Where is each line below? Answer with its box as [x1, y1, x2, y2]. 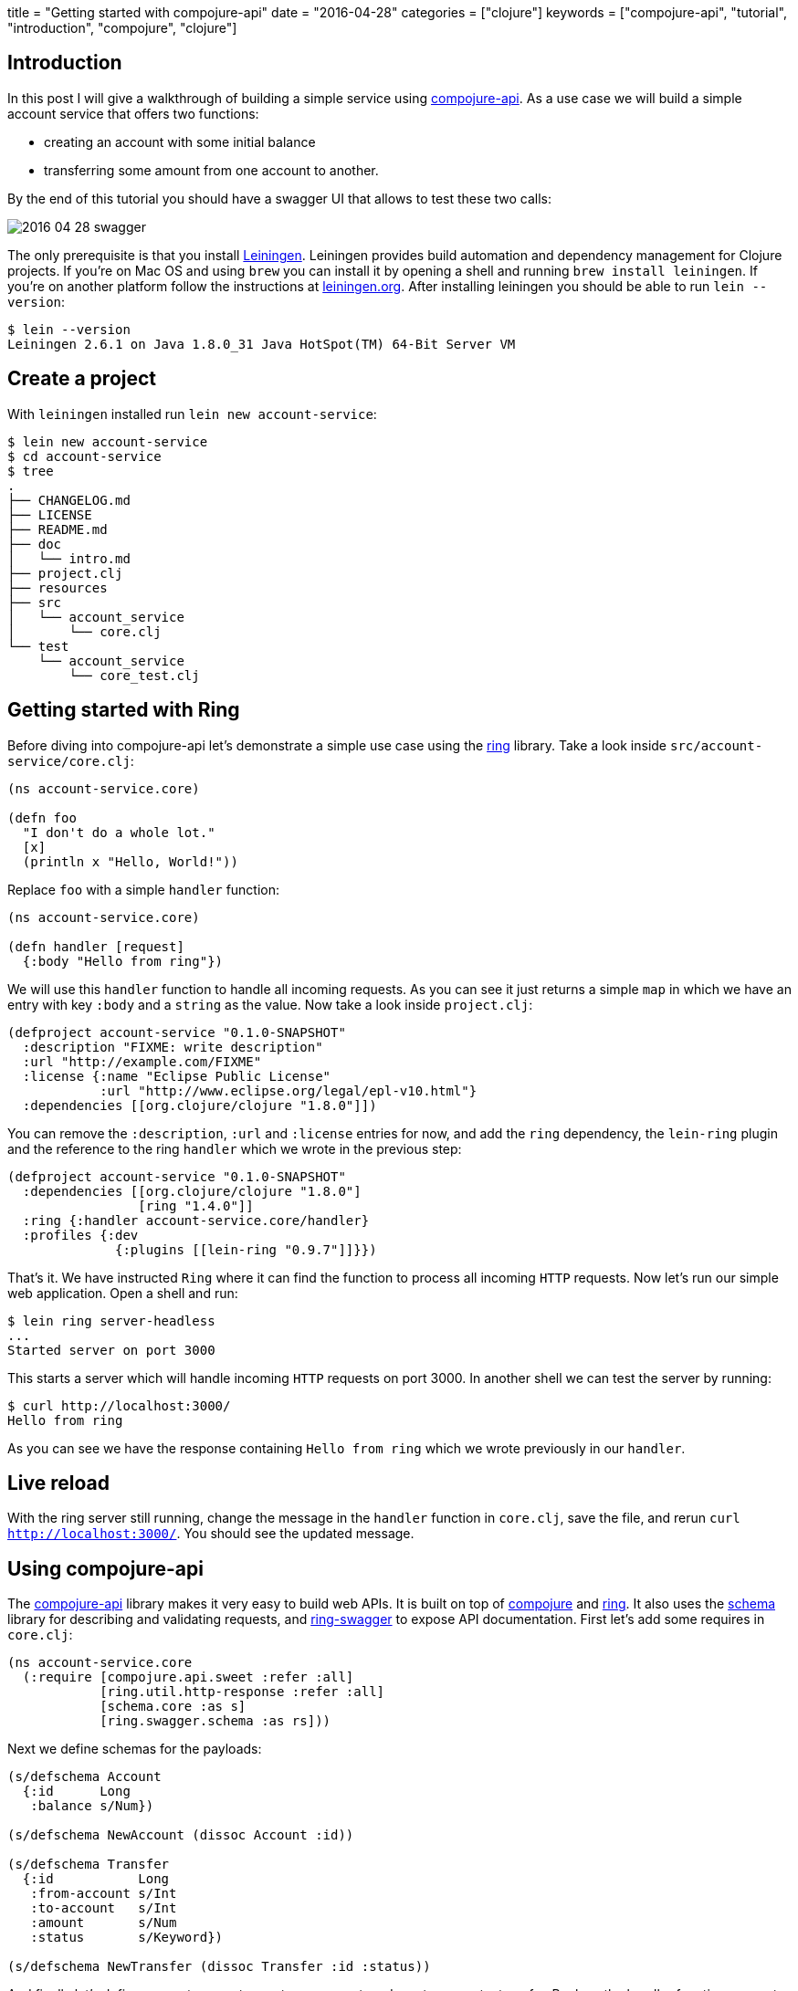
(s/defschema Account [7, 1769, 162, 1785]
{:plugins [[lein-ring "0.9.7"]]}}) [115, 1242, 377, 1257]
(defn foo [7, 810, 77, 825]
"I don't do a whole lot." [22, 824, 215, 840]
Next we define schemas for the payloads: [7, 1741, 262, 1757]
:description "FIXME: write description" [22, 1039, 323, 1054]
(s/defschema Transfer [7, 1857, 170, 1872]
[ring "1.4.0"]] [138, 1198, 254, 1213]
